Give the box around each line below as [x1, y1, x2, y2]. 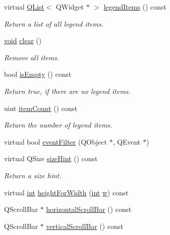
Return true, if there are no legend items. [4, 85, 131, 96]
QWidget [56, 2, 84, 12]
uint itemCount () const [4, 102, 78, 113]
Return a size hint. [4, 170, 62, 180]
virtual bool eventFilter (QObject [4, 136, 107, 147]
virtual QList [4, 2, 45, 12]
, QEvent [112, 136, 140, 147]
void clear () [4, 35, 42, 46]
